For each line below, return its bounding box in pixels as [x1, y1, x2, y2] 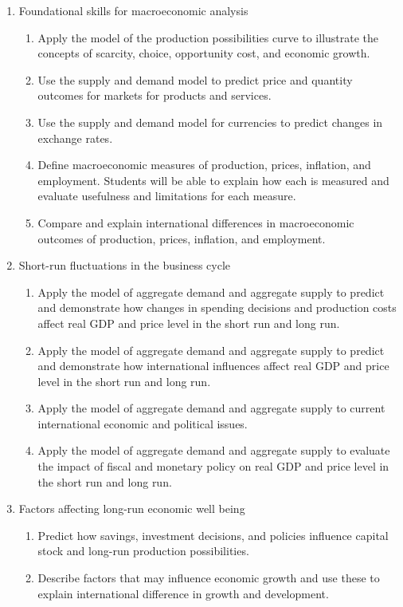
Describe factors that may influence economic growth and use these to [37, 570, 380, 586]
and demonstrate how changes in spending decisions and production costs [37, 299, 397, 316]
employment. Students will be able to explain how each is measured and [37, 171, 389, 188]
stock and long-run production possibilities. [37, 542, 249, 559]
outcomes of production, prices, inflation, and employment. [37, 230, 326, 246]
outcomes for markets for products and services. [37, 87, 272, 104]
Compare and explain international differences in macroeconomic [37, 214, 354, 231]
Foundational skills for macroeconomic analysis [18, 2, 248, 18]
